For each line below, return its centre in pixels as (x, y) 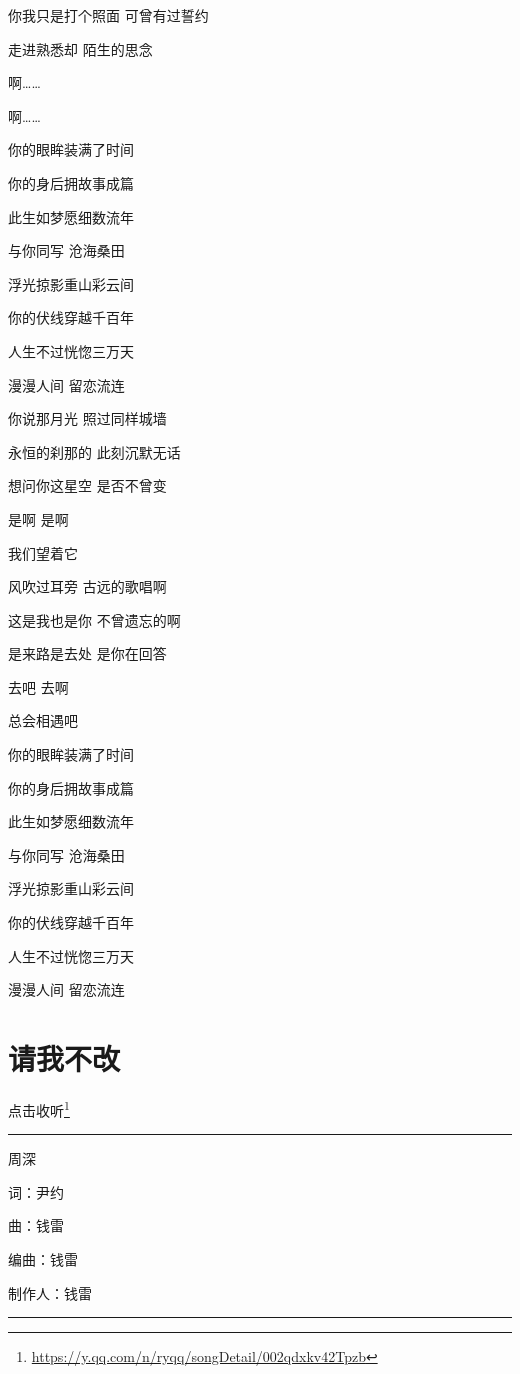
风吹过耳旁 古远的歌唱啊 (87, 586)
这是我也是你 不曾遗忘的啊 (94, 619)
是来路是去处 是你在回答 (87, 653)
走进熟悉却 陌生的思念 (80, 48)
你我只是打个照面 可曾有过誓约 (108, 15)
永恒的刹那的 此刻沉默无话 (94, 451)
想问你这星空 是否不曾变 (87, 485)
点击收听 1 (39, 1108)
